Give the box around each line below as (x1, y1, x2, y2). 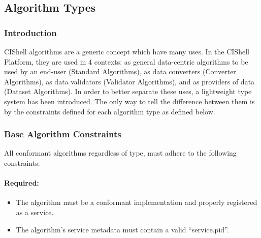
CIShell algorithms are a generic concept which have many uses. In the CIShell (4, 46, 249, 56)
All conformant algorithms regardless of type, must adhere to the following (4, 147, 237, 158)
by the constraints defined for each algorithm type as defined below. (4, 106, 215, 116)
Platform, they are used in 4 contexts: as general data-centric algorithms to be (4, 56, 248, 67)
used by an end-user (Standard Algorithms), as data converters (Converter (4, 66, 236, 77)
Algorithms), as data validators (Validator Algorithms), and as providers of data (4, 76, 255, 86)
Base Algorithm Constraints (4, 128, 121, 140)
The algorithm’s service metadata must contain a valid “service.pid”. (16, 224, 229, 234)
